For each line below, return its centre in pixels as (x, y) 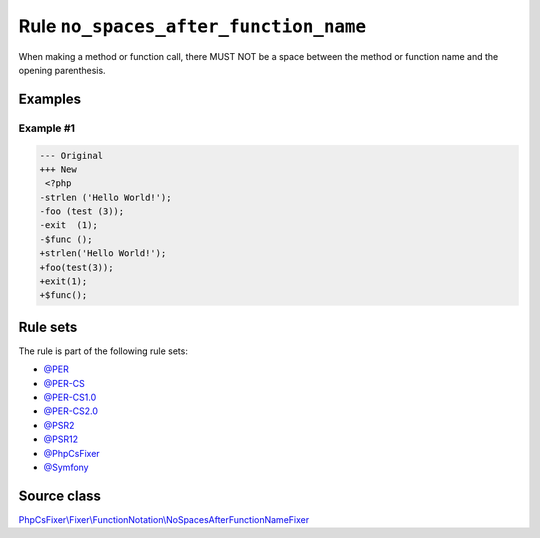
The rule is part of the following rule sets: (103, 351)
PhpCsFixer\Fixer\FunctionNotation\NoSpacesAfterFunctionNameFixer (164, 519)
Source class (60, 495)
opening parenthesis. (62, 70)
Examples (50, 98)
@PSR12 (61, 439)
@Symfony (66, 467)
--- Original (71, 155)
